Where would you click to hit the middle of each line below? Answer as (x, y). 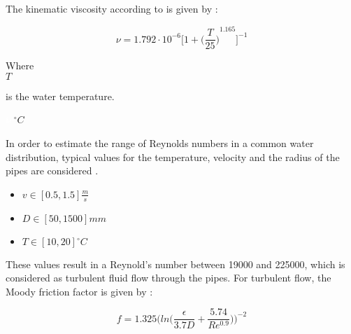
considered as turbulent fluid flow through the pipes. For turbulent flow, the (169, 278)
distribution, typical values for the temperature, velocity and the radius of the (173, 156)
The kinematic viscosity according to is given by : (112, 8)
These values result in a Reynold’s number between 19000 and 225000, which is (175, 264)
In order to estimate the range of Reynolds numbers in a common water (160, 142)
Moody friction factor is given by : (79, 291)
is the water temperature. (60, 96)
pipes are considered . (52, 171)
